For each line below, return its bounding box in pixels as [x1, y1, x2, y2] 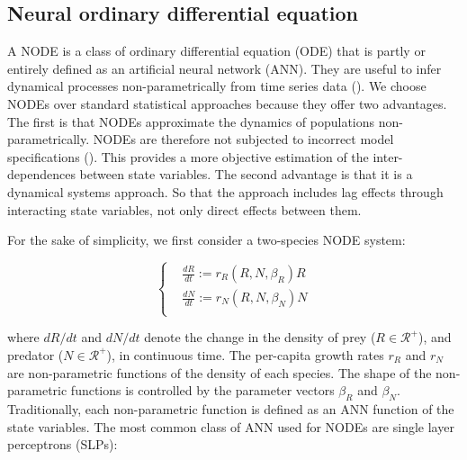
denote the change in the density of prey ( [144, 328, 376, 347]
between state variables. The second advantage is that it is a [79, 165, 413, 184]
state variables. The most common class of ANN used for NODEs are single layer [7, 417, 454, 436]
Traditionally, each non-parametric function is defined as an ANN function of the [7, 399, 454, 418]
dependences [7, 165, 76, 184]
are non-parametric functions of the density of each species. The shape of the [7, 363, 432, 382]
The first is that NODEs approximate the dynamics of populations [7, 112, 375, 131]
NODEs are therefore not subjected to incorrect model [93, 130, 394, 149]
